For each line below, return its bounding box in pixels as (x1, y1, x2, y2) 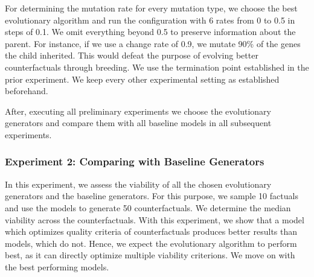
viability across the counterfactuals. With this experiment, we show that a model (5, 213, 304, 226)
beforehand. (5, 84, 48, 97)
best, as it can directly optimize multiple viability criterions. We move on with (5, 249, 295, 261)
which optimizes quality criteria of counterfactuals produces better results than (5, 225, 298, 238)
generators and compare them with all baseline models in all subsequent (5, 116, 272, 129)
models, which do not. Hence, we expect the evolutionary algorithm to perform (5, 237, 297, 249)
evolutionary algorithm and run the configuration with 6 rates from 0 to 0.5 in (5, 13, 295, 26)
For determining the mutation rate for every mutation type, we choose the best (5, 2, 298, 14)
